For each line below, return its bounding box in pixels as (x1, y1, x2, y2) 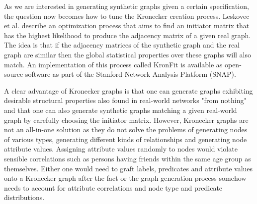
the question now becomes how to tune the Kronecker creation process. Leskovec (4, 10, 250, 21)
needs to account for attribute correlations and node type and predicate (4, 182, 223, 193)
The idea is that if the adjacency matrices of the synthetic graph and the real (4, 40, 240, 50)
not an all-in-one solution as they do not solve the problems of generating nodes (4, 124, 248, 135)
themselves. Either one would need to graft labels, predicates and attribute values (4, 163, 253, 173)
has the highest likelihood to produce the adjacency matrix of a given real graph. (4, 30, 251, 40)
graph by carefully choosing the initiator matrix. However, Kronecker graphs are (4, 114, 249, 125)
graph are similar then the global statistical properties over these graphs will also (4, 49, 252, 59)
